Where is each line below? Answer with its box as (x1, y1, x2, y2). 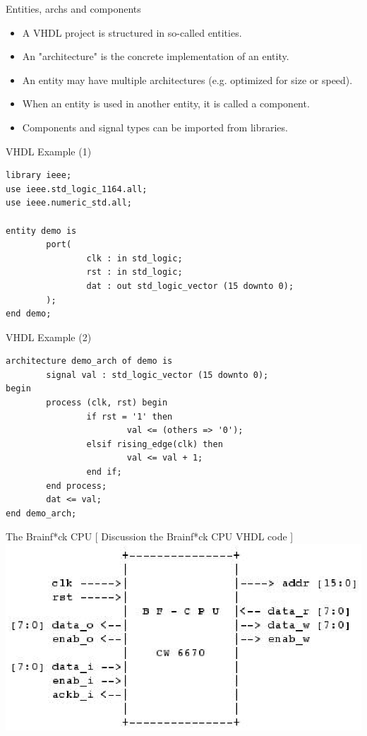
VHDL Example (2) (6, 329, 92, 344)
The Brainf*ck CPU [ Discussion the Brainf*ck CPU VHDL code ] (6, 529, 294, 544)
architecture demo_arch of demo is (6, 356, 173, 367)
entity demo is (6, 225, 77, 236)
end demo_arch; (6, 508, 77, 518)
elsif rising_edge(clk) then (86, 439, 223, 449)
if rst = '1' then (86, 411, 173, 422)
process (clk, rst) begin (46, 398, 168, 408)
